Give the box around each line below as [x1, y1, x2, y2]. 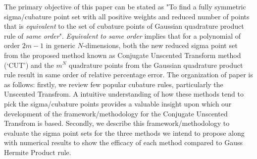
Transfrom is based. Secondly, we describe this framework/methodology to [4, 118, 230, 128]
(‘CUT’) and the [4, 59, 54, 70]
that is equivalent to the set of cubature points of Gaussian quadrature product [4, 21, 244, 31]
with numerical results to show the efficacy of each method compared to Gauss [4, 137, 243, 148]
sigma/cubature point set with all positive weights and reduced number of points [4, 11, 250, 21]
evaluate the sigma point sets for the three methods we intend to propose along [4, 127, 245, 138]
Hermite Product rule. [4, 147, 71, 157]
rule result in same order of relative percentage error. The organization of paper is [4, 69, 253, 80]
